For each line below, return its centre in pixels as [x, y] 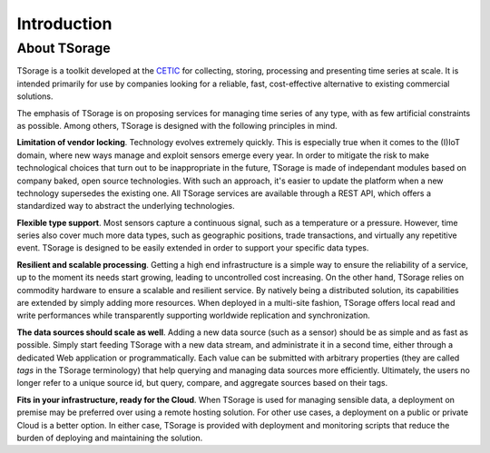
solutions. [35, 96]
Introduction [64, 24]
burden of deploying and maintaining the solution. [110, 438]
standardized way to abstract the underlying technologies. [126, 206]
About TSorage [64, 48]
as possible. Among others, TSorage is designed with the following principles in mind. [177, 125]
